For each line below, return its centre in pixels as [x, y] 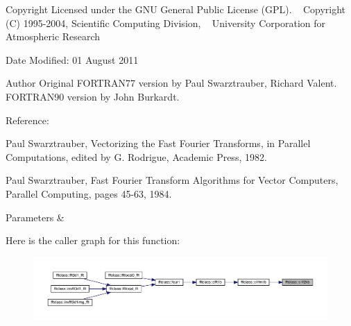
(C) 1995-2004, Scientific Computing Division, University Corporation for [165, 23]
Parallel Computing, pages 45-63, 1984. [89, 193]
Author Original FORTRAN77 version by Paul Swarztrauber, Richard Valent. [171, 83]
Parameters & [35, 217]
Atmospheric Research [53, 36]
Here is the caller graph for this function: [93, 240]
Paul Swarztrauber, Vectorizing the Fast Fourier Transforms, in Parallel [158, 143]
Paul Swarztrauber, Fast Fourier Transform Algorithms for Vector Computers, [172, 180]
